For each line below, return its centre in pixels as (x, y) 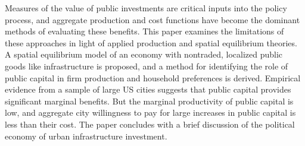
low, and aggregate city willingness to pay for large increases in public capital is (150, 112)
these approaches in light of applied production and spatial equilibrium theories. (151, 42)
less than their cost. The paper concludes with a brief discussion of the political (150, 124)
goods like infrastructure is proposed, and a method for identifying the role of (147, 66)
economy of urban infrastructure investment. (86, 136)
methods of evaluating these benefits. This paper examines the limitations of (144, 31)
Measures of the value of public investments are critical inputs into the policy (146, 8)
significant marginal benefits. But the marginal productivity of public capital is (149, 101)
